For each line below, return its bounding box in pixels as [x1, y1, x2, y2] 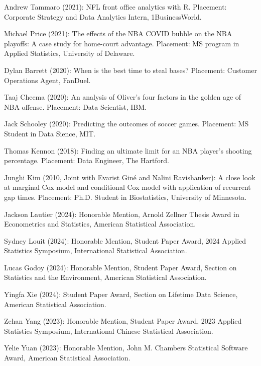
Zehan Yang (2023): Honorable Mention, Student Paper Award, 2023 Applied [4, 316, 242, 326]
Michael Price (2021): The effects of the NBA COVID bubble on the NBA [4, 28, 232, 39]
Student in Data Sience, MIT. [4, 128, 96, 138]
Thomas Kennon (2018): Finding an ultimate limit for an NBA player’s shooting [4, 145, 252, 156]
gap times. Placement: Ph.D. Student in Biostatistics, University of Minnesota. [4, 191, 247, 202]
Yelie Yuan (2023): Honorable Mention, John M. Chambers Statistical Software [4, 342, 248, 353]
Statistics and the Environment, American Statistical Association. [4, 272, 207, 282]
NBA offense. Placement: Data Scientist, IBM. [4, 101, 147, 112]
